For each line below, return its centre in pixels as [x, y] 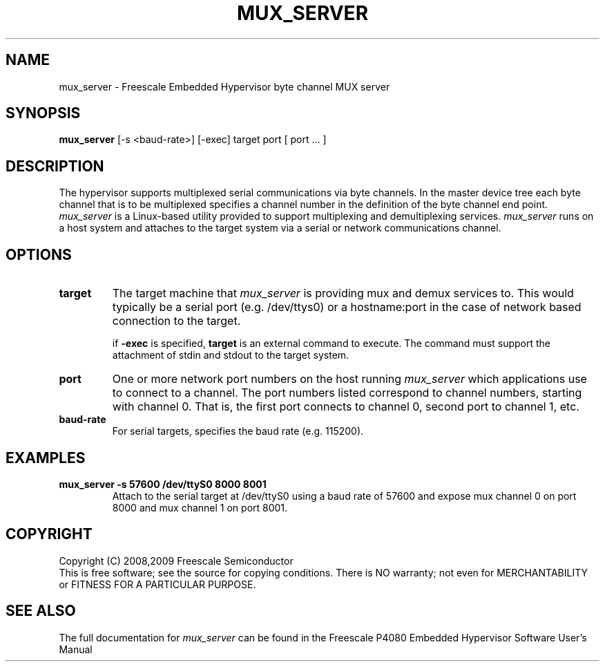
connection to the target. [176, 321]
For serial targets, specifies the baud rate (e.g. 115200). [238, 431]
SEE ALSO [41, 611]
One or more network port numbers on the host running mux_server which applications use [349, 379]
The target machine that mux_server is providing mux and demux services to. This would [343, 293]
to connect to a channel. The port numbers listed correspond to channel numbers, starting [347, 393]
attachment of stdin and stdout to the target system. [231, 355]
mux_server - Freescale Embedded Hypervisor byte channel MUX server [224, 86]
